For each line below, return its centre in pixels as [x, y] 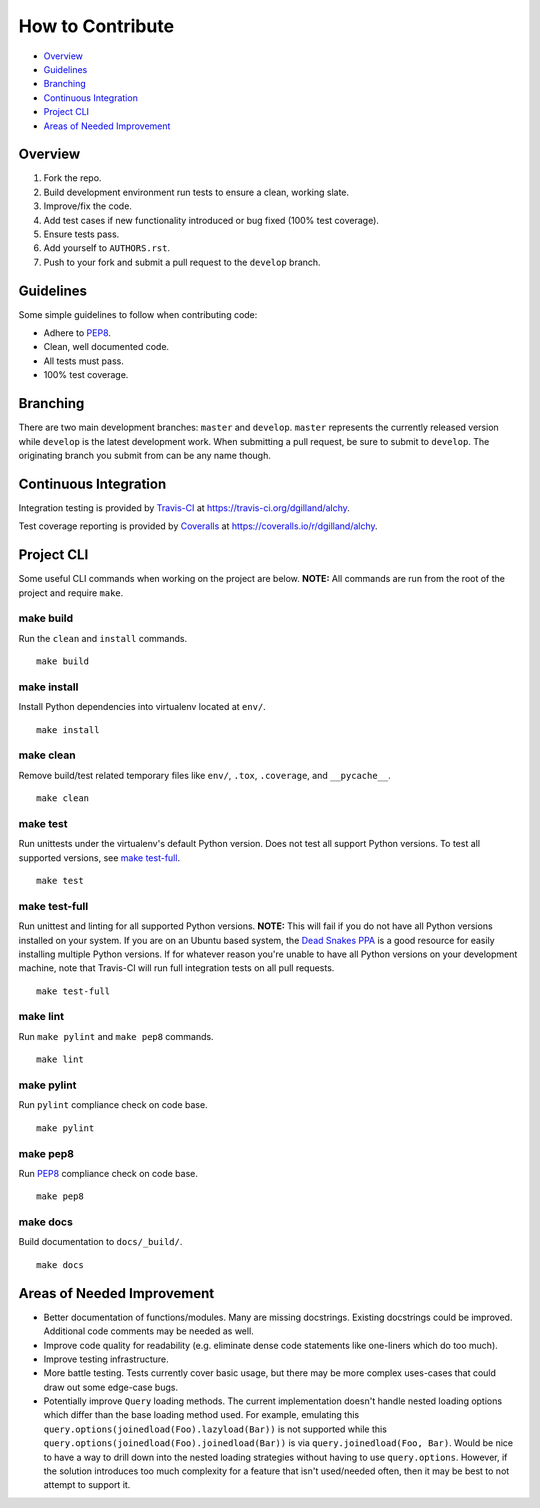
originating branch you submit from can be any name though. [145, 455]
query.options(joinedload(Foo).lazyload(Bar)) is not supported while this [215, 1429]
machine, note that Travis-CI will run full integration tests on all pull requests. [176, 968]
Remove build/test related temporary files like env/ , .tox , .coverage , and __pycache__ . [204, 775]
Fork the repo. [72, 178]
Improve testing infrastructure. [106, 1359]
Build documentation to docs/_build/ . [100, 1242]
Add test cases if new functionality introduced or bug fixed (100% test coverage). [211, 220]
